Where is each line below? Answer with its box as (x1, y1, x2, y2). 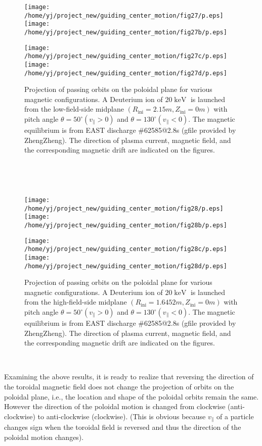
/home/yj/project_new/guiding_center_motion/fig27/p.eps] (24, 12, 224, 19)
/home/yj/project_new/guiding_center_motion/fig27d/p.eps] (24, 69, 227, 77)
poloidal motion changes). (4, 431, 84, 442)
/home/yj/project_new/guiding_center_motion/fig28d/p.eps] (24, 262, 227, 270)
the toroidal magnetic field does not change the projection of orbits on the (4, 381, 234, 391)
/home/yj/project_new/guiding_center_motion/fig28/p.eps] (24, 205, 224, 212)
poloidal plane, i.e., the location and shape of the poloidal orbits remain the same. (4, 391, 259, 402)
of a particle (216, 411, 254, 421)
